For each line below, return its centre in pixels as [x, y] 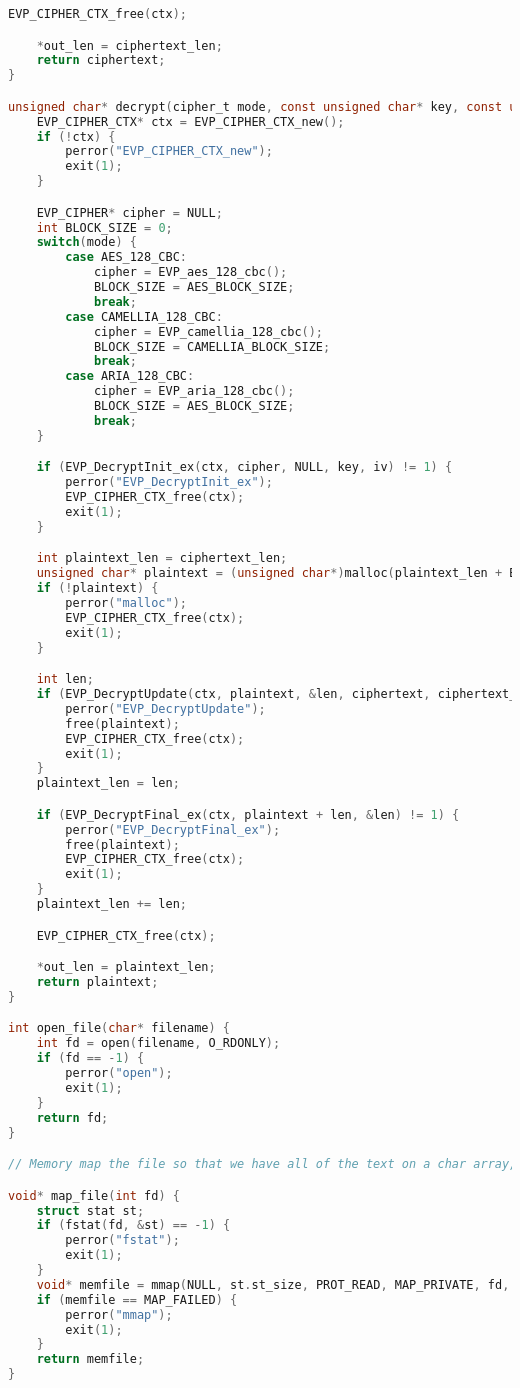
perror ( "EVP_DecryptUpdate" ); [165, 708]
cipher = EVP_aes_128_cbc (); [190, 272]
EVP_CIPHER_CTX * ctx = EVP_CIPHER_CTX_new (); [190, 121]
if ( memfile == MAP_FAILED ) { [137, 1299]
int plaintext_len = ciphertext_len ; [162, 558]
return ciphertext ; [101, 60]
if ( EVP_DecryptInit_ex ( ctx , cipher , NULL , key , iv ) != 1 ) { [244, 467]
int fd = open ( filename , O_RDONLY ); [158, 1043]
